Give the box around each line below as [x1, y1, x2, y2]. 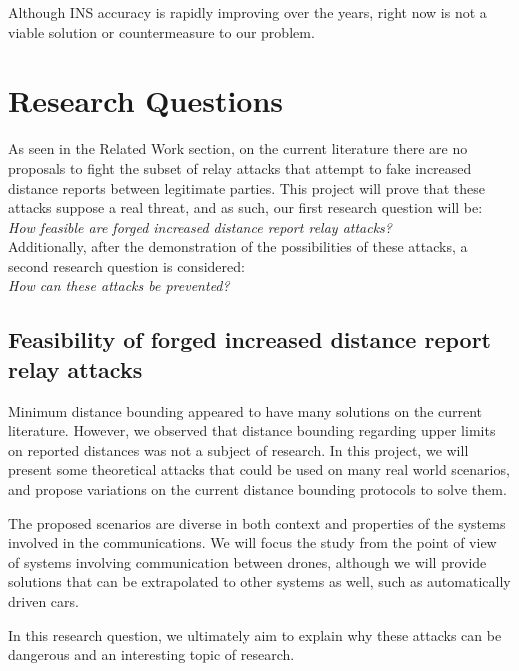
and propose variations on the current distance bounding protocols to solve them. [8, 479, 507, 500]
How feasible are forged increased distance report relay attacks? [8, 216, 392, 237]
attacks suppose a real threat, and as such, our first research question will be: [8, 197, 483, 218]
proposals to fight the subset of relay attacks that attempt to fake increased [8, 157, 472, 178]
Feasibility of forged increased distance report [8, 324, 491, 355]
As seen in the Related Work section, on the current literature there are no [8, 138, 468, 159]
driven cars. [8, 591, 79, 611]
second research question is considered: [8, 255, 245, 276]
